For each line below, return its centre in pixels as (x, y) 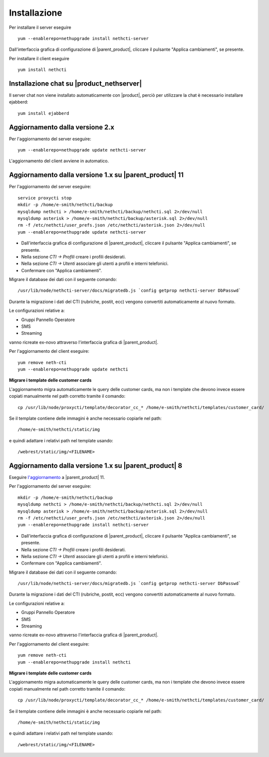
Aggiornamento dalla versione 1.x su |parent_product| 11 (96, 175)
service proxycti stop (45, 198)
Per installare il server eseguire (40, 27)
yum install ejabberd (43, 113)
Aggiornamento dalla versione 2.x (62, 127)
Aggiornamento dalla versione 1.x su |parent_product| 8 (96, 465)
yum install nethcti (42, 70)
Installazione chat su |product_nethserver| (76, 83)
